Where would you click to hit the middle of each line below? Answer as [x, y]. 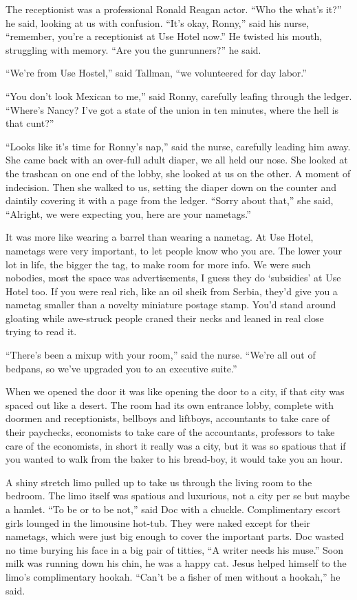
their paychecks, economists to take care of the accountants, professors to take [170, 432]
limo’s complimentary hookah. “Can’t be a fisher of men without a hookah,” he [173, 576]
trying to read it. [41, 331]
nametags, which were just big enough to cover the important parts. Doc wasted [175, 536]
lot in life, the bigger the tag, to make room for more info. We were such [158, 264]
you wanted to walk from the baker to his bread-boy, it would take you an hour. [174, 459]
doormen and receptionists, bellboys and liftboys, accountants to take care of [168, 418]
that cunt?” [30, 123]
